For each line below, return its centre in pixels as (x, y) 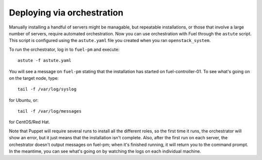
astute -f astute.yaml (45, 61)
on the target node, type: (34, 78)
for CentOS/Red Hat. (30, 122)
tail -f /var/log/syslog (47, 89)
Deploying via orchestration (66, 13)
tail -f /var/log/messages (50, 111)
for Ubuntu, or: (24, 100)
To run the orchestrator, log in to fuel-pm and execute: (64, 49)
